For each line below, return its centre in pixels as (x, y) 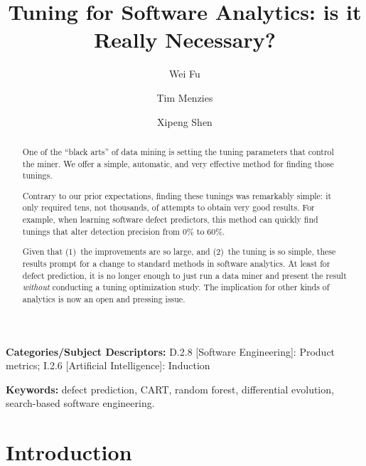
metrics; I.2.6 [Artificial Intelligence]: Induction (108, 365)
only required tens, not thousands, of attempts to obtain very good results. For (168, 207)
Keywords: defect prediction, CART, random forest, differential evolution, (170, 389)
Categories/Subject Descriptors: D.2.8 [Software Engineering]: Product (171, 351)
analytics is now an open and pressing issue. (104, 298)
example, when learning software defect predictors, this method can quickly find (170, 219)
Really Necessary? (185, 39)
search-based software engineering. (80, 403)
